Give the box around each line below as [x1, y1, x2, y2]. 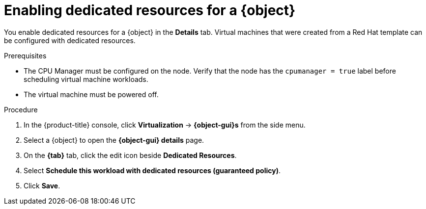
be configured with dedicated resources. [4, 36, 136, 45]
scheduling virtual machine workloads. [24, 75, 148, 83]
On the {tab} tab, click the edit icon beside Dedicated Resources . [24, 151, 237, 159]
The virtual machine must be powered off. [24, 90, 159, 99]
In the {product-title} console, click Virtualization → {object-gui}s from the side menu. [24, 120, 306, 129]
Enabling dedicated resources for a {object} [4, 2, 296, 19]
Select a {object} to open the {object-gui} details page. [24, 135, 204, 144]
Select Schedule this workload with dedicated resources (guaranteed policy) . [24, 166, 281, 175]
